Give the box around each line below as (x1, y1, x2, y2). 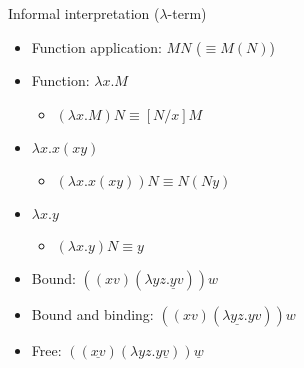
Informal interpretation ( (8, 3, 160, 23)
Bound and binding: (31, 303, 154, 324)
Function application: (31, 36, 162, 57)
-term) (167, 3, 207, 23)
